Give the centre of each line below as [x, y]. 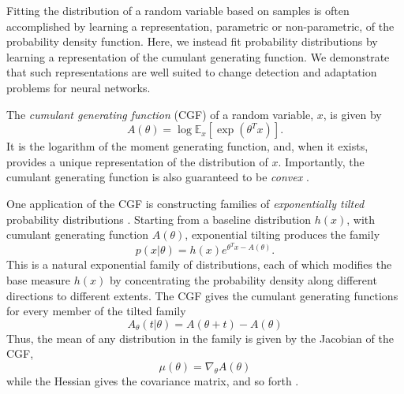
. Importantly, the [321, 161]
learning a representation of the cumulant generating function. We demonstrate [198, 56]
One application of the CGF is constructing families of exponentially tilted [185, 203]
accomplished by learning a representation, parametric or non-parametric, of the [200, 26]
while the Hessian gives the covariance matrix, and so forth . [153, 380]
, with [361, 219]
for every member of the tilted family [96, 311]
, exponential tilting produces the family [282, 234]
